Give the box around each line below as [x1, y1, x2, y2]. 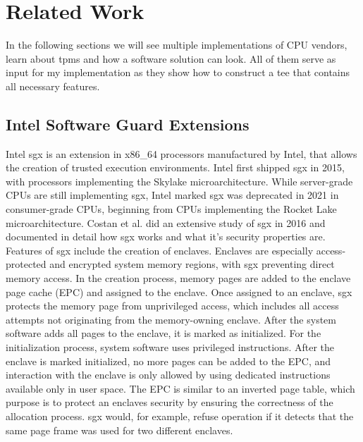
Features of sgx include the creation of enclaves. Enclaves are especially [6, 243, 314, 257]
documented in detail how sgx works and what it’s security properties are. [6, 229, 326, 244]
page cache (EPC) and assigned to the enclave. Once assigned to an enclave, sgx [6, 284, 352, 299]
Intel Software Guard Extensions [6, 113, 250, 135]
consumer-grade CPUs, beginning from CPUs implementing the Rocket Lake [6, 202, 337, 216]
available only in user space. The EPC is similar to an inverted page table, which [6, 381, 355, 395]
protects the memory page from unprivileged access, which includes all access [6, 298, 339, 313]
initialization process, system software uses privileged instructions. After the [6, 340, 334, 355]
